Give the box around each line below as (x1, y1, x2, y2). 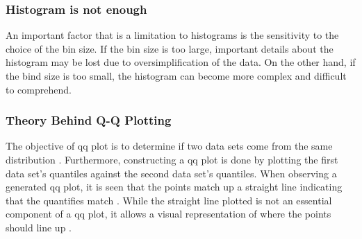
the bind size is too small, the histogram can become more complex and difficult (6, 69, 347, 82)
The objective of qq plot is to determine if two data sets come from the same (6, 139, 333, 153)
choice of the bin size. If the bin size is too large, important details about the (6, 41, 334, 55)
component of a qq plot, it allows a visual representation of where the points (6, 206, 331, 221)
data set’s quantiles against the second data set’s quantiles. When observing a (6, 166, 337, 180)
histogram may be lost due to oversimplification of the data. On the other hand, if (6, 55, 356, 69)
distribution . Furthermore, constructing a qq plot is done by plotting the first (6, 152, 338, 166)
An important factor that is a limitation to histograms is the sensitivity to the (6, 28, 339, 42)
